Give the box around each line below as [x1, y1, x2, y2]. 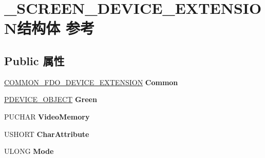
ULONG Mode [4, 146, 54, 156]
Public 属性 [4, 52, 65, 68]
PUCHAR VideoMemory [4, 111, 90, 122]
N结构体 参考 [4, 17, 94, 38]
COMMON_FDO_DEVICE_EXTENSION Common [4, 76, 178, 87]
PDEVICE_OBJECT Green [4, 94, 97, 105]
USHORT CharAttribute [4, 128, 89, 139]
